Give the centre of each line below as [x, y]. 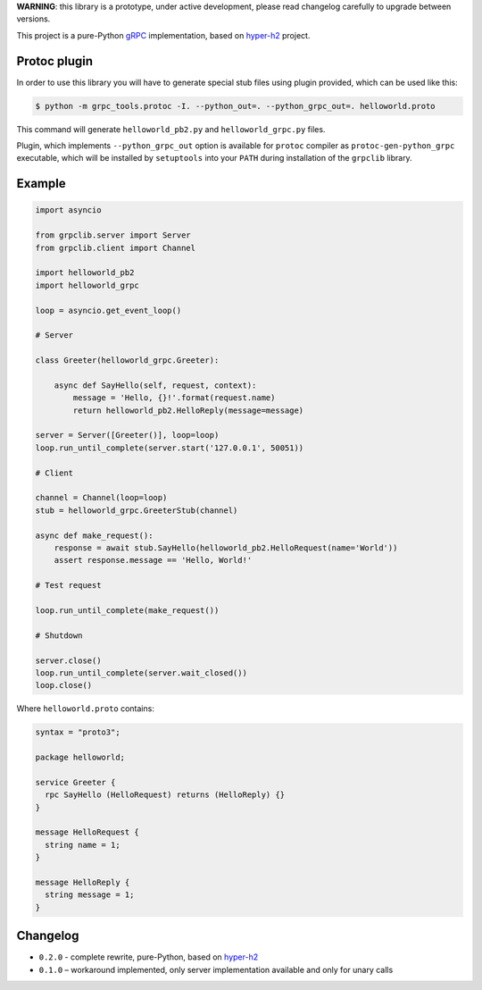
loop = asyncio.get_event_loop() [108, 310]
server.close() [68, 660]
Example [41, 184]
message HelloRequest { [87, 832]
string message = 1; [90, 895]
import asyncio [68, 210]
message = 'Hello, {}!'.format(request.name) [174, 398]
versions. [33, 19]
